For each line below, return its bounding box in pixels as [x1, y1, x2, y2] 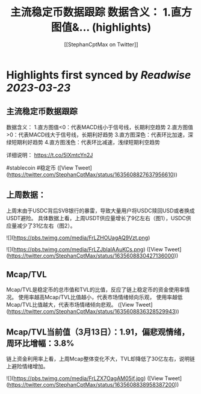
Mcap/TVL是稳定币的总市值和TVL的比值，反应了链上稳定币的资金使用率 [6, 286, 185, 294]
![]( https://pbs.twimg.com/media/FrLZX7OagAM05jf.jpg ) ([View [6, 375, 164, 382]
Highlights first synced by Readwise [6, 68, 191, 82]
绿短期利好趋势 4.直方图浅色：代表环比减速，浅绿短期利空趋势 [6, 138, 161, 146]
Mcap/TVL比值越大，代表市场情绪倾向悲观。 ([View [6, 301, 134, 309]
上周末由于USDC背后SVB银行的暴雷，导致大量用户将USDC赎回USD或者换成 [6, 207, 195, 214]
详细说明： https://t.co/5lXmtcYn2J [6, 151, 93, 158]
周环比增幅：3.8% [6, 338, 75, 348]
